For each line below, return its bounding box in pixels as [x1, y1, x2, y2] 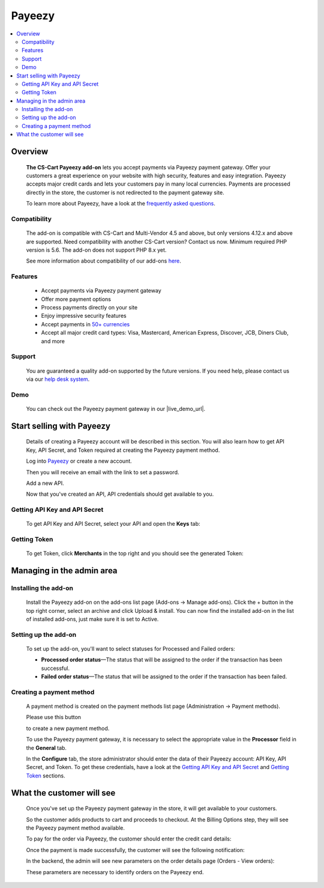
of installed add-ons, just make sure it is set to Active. [26, 615, 159, 622]
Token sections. [26, 772, 65, 779]
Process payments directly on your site [41, 304, 138, 311]
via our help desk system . [26, 376, 90, 383]
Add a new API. [26, 479, 64, 487]
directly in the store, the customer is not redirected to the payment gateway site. [26, 189, 224, 196]
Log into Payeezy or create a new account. [26, 457, 132, 465]
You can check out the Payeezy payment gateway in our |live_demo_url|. [26, 405, 206, 412]
